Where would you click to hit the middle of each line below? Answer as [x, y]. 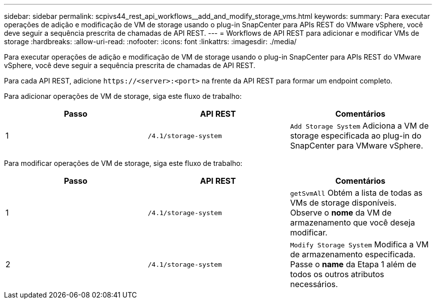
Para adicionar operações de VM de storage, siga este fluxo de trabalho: [123, 96]
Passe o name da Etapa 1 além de [353, 264]
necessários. [314, 284]
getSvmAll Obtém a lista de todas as [356, 193]
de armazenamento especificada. [353, 254]
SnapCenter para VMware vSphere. [357, 146]
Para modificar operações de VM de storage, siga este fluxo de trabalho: [123, 163]
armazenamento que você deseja [352, 223]
